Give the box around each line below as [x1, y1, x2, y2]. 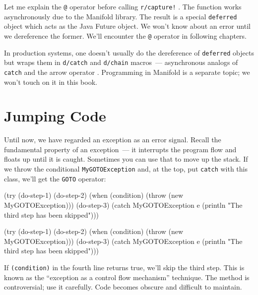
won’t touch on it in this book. [4, 76, 97, 87]
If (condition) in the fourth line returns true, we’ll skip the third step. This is [4, 262, 245, 272]
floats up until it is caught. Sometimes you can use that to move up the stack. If [4, 154, 248, 164]
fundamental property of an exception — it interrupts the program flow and [4, 144, 237, 154]
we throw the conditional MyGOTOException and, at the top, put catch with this [4, 164, 248, 174]
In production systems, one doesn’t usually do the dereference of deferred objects [4, 47, 254, 58]
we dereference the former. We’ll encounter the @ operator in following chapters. [4, 30, 247, 41]
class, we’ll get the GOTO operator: [4, 173, 106, 183]
